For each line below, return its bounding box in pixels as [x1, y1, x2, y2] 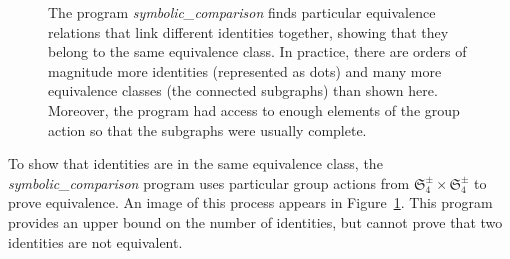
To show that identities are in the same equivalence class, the [8, 153, 383, 174]
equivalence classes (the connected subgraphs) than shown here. [48, 80, 438, 101]
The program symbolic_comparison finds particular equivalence [48, 2, 436, 22]
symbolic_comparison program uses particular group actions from [8, 172, 410, 193]
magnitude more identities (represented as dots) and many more [48, 60, 442, 81]
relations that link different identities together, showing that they [48, 21, 449, 42]
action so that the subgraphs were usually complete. [48, 119, 367, 140]
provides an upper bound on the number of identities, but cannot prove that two [8, 211, 503, 232]
